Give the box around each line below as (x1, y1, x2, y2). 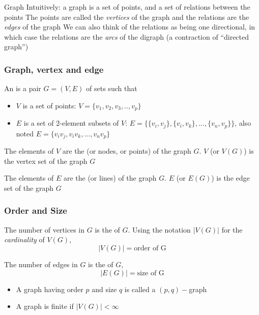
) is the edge (211, 173, 250, 183)
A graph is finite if (16, 301, 74, 311)
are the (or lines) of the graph (63, 173, 157, 183)
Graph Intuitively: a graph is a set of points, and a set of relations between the (4, 2, 250, 12)
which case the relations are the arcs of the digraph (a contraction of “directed (4, 31, 249, 42)
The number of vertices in (4, 224, 85, 235)
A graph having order (16, 283, 83, 294)
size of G (137, 269, 164, 277)
